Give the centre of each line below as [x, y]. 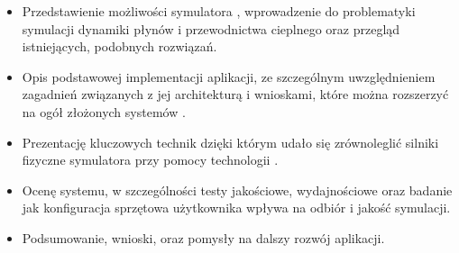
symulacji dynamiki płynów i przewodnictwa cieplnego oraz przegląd [211, 28]
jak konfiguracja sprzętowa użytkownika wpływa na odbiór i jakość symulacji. [236, 208]
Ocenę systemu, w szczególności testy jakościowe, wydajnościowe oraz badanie [237, 190]
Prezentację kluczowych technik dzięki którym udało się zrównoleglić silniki [230, 142]
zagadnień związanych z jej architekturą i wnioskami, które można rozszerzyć [235, 94]
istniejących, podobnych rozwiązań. [119, 46]
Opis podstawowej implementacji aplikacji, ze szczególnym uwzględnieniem [229, 76]
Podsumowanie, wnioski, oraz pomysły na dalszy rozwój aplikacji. [203, 237]
